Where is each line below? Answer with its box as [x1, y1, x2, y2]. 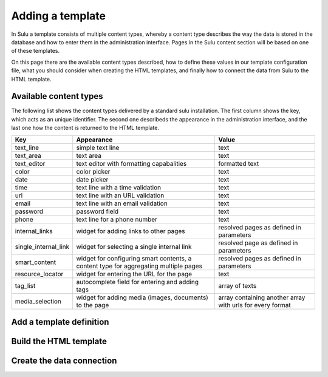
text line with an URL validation [76, 191, 165, 200]
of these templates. [11, 47, 60, 55]
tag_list [15, 281, 36, 290]
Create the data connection [11, 356, 117, 366]
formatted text [218, 159, 259, 168]
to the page [76, 301, 109, 309]
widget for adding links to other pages [76, 226, 185, 235]
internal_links [15, 226, 53, 235]
